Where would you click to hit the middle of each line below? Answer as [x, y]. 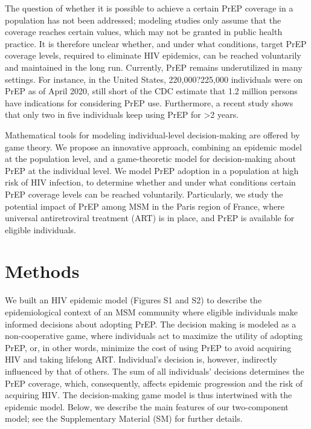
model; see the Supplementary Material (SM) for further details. [124, 418]
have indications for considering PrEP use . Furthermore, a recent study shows [149, 102]
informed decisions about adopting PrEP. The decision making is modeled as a [151, 324]
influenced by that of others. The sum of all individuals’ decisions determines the [155, 371]
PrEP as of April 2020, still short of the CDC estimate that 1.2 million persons [151, 91]
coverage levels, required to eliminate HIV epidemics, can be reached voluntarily [153, 55]
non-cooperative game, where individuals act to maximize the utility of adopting [154, 336]
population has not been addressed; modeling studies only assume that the [143, 20]
